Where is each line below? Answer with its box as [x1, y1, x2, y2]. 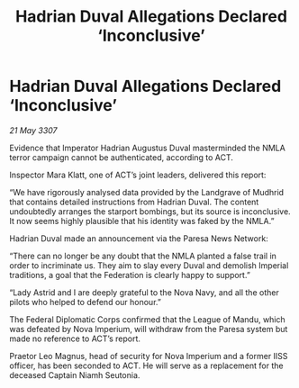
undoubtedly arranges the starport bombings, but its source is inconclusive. [9, 205, 291, 217]
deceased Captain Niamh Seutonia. [9, 369, 140, 380]
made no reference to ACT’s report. [9, 333, 141, 344]
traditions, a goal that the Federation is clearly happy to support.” [9, 269, 250, 280]
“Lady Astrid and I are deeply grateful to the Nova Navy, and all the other [9, 286, 279, 298]
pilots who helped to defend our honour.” [9, 296, 162, 307]
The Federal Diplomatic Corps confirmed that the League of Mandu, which [9, 313, 285, 325]
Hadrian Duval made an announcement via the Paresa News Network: [9, 232, 268, 244]
